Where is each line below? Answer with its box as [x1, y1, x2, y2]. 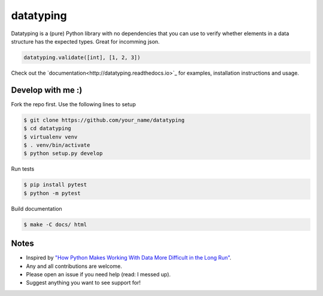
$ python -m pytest [23, 190, 81, 196]
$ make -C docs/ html [23, 221, 87, 228]
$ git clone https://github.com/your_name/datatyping [23, 116, 185, 124]
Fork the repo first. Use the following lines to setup [11, 100, 136, 107]
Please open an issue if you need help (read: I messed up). [26, 270, 171, 277]
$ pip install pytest [23, 181, 87, 188]
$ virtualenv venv [23, 133, 78, 140]
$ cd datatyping [23, 125, 72, 132]
